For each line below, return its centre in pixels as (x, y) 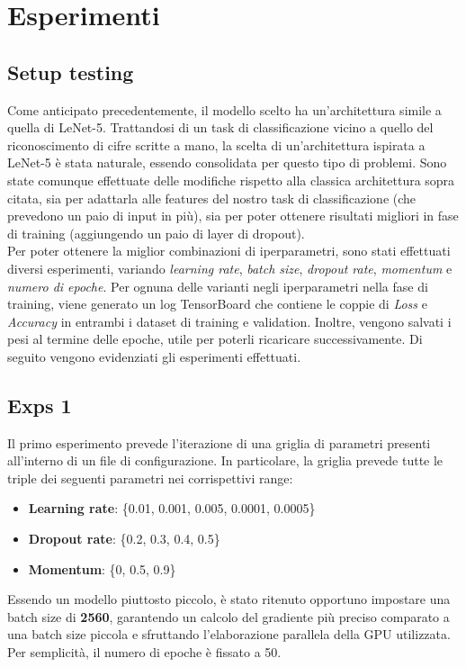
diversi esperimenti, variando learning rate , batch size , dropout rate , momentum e (230, 268)
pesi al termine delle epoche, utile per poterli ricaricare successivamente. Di (215, 339)
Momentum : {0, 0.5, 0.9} (102, 568)
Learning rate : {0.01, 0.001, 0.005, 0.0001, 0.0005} (172, 508)
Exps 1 (40, 405)
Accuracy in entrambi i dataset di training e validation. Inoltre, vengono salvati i (229, 321)
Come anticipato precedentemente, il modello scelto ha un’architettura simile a (224, 109)
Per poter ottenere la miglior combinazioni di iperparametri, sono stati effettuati (229, 251)
